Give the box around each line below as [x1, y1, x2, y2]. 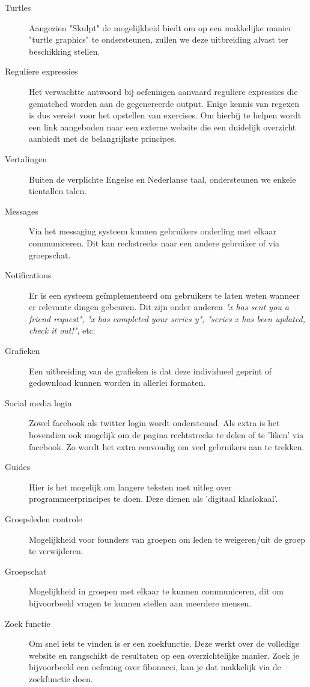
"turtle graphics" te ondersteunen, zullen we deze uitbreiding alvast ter [29, 33, 288, 46]
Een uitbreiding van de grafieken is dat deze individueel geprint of [29, 364, 272, 377]
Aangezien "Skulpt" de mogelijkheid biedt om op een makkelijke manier [29, 21, 292, 34]
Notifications [5, 269, 52, 281]
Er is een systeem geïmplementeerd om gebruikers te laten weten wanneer [29, 289, 300, 301]
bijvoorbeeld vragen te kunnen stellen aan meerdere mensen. [29, 596, 252, 609]
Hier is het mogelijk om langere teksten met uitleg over [29, 480, 232, 493]
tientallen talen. [29, 185, 87, 197]
